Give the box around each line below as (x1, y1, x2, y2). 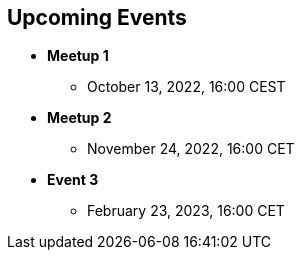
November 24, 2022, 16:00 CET (87, 140, 295, 158)
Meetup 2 (47, 109, 112, 127)
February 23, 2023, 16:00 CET (87, 202, 285, 220)
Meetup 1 (47, 47, 109, 65)
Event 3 (47, 171, 99, 189)
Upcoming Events (7, 5, 187, 30)
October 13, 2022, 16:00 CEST (87, 78, 286, 96)
